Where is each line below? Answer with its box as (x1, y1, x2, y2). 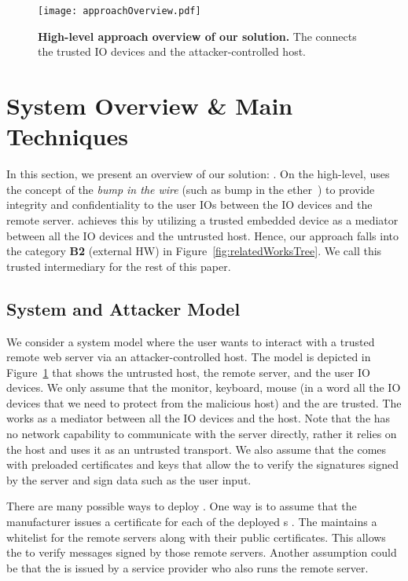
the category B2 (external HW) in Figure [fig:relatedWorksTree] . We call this (6, 243, 382, 259)
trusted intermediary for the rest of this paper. (6, 258, 231, 274)
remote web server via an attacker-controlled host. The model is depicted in (6, 349, 371, 365)
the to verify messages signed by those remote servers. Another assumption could (6, 544, 397, 561)
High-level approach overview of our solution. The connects (38, 27, 357, 44)
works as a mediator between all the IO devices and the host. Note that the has (6, 410, 391, 426)
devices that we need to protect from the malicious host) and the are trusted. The (6, 394, 402, 411)
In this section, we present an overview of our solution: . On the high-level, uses (6, 166, 390, 182)
